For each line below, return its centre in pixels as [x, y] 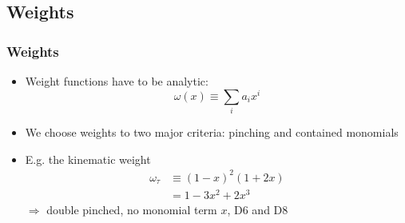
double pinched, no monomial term [132, 209]
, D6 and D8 [258, 209]
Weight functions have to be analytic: [117, 81]
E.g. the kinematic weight [88, 159]
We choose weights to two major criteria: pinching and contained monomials [212, 132]
